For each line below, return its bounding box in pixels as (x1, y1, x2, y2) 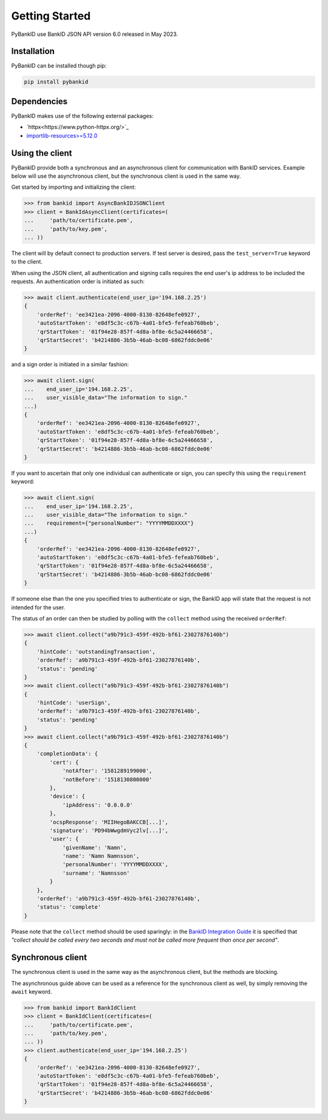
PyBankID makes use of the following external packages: (11, 112, 154, 119)
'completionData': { (36, 751, 98, 757)
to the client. (11, 258, 43, 265)
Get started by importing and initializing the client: (11, 183, 136, 191)
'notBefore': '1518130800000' (62, 776, 152, 783)
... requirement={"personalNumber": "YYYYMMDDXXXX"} (24, 520, 194, 527)
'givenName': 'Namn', (62, 844, 127, 851)
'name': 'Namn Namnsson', (62, 853, 140, 859)
